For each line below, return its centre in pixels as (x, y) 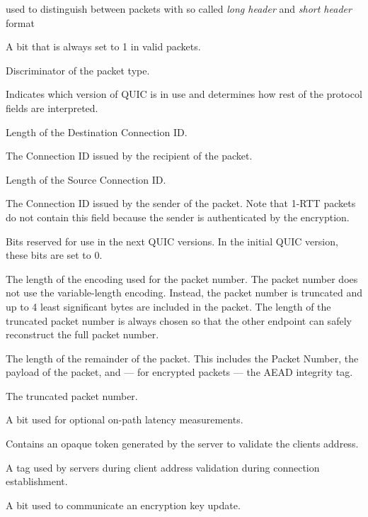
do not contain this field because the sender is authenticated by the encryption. (178, 217)
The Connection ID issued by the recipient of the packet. (129, 156)
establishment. (37, 481)
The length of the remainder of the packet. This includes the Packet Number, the (182, 358)
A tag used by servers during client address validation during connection (163, 467)
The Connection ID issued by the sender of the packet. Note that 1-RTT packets (181, 203)
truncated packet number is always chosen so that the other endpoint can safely (179, 320)
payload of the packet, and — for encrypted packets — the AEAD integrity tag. (179, 372)
